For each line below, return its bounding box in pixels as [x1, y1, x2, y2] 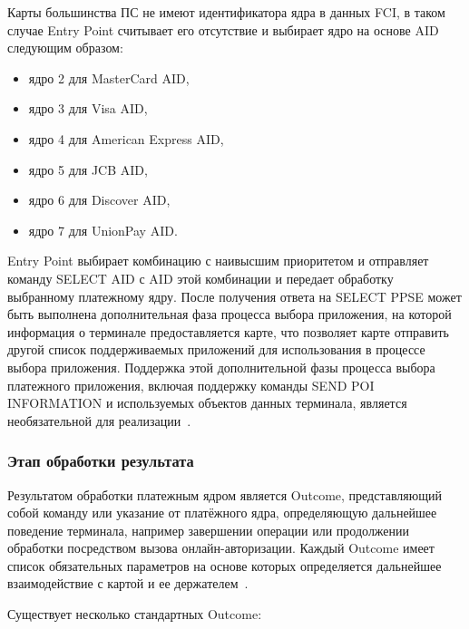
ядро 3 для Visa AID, [28, 99, 148, 118]
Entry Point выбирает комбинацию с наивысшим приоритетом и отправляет [7, 251, 429, 270]
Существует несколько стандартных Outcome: [7, 605, 262, 624]
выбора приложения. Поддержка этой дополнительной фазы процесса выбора [7, 357, 435, 376]
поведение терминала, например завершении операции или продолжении [7, 520, 410, 539]
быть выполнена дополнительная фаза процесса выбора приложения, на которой [7, 305, 452, 324]
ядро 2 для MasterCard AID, [28, 68, 190, 87]
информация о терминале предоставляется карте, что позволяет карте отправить [7, 322, 449, 341]
